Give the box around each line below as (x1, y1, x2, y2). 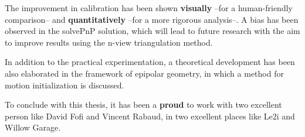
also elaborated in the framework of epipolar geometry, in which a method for (5, 67, 284, 79)
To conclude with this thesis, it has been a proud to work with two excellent (5, 98, 282, 111)
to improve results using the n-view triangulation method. (5, 36, 213, 48)
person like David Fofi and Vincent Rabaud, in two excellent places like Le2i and (5, 109, 295, 122)
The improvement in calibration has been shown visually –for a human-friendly (5, 2, 293, 13)
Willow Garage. (5, 121, 61, 133)
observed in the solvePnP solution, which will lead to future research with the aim (5, 25, 300, 37)
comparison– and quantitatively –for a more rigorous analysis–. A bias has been (5, 13, 299, 25)
